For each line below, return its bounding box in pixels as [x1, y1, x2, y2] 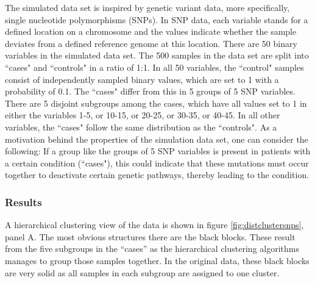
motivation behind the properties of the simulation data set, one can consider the [5, 132, 308, 145]
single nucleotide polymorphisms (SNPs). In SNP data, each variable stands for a [5, 13, 308, 26]
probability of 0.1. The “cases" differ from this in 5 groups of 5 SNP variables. [5, 85, 296, 98]
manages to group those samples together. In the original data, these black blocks [5, 254, 310, 267]
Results [5, 194, 42, 209]
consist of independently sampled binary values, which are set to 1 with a [5, 73, 279, 85]
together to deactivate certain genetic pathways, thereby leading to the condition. [5, 168, 310, 181]
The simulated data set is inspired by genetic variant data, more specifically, [5, 1, 290, 13]
